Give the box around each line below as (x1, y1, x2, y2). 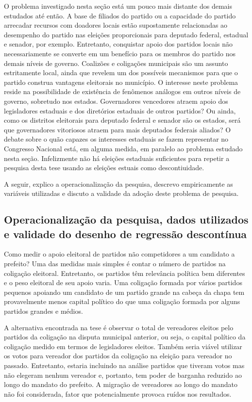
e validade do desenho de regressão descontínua (4, 226, 247, 241)
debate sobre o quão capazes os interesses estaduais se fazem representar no (4, 134, 229, 144)
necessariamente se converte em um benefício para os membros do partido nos (4, 48, 235, 58)
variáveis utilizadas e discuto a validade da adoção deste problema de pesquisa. (4, 188, 239, 198)
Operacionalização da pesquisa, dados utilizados (4, 212, 249, 227)
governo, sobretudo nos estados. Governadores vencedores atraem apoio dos (4, 96, 228, 106)
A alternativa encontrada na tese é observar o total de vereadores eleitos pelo (4, 322, 234, 332)
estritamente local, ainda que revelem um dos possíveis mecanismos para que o (4, 67, 238, 78)
